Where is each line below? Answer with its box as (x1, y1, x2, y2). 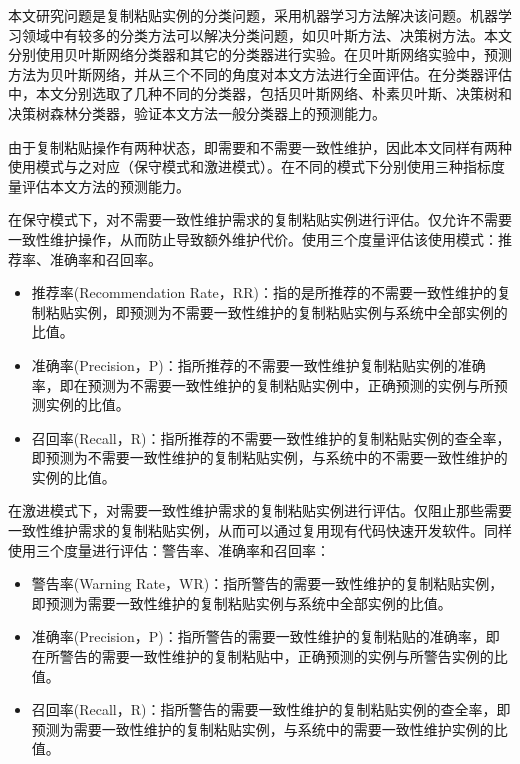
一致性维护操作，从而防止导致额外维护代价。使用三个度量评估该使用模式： (8, 228, 498, 249)
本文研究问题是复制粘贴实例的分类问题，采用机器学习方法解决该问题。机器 (8, 5, 498, 25)
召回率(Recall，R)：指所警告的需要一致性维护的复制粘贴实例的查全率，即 (31, 699, 511, 720)
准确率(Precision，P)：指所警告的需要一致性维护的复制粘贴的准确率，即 (31, 626, 500, 647)
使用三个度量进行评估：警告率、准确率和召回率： (8, 539, 330, 560)
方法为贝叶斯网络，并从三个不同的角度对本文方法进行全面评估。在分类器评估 (8, 63, 512, 84)
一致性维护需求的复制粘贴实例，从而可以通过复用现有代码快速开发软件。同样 (8, 520, 512, 541)
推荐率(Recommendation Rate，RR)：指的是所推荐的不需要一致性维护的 (31, 282, 497, 303)
